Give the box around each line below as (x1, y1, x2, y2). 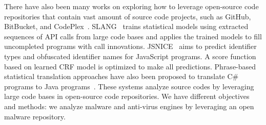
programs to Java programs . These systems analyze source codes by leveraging (4, 81, 254, 91)
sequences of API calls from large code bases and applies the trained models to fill (4, 31, 262, 41)
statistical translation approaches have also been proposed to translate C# (4, 71, 239, 82)
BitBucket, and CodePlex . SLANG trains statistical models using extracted (4, 21, 249, 32)
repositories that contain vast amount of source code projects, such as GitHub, (4, 11, 251, 21)
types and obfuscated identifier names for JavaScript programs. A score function (4, 51, 256, 61)
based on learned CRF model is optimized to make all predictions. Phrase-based (4, 61, 256, 71)
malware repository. (4, 111, 66, 121)
